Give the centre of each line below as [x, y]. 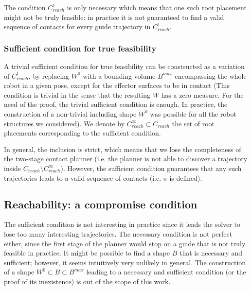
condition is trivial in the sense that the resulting [77, 94]
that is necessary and [211, 253]
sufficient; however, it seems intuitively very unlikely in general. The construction [125, 262]
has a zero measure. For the [202, 94]
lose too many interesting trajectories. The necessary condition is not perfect [118, 233]
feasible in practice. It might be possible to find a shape [87, 253]
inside [13, 168]
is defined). [186, 178]
